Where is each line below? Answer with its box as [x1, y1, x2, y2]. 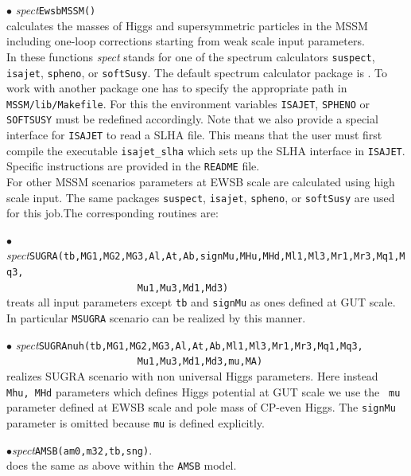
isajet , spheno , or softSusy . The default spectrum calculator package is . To [6, 64, 388, 80]
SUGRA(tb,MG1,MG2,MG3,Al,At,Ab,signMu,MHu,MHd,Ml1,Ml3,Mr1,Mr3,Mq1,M [29, 251, 405, 263]
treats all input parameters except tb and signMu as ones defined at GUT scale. [6, 294, 396, 310]
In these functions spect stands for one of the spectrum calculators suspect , [6, 48, 375, 64]
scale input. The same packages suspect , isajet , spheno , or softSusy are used [6, 189, 395, 205]
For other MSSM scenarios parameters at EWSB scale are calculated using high [6, 174, 395, 190]
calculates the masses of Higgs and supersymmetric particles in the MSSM [6, 17, 368, 33]
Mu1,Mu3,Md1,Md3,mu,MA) [137, 356, 263, 368]
